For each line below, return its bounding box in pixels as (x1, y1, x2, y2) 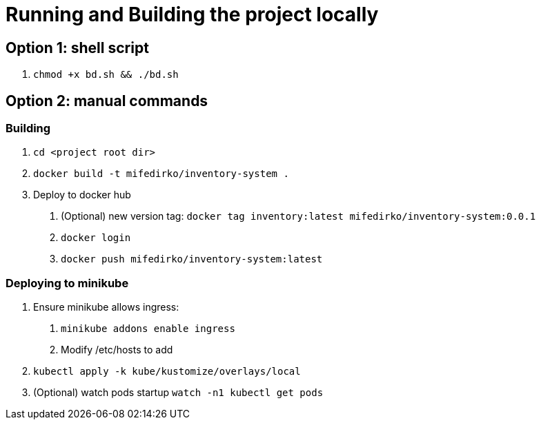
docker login (61, 232, 131, 244)
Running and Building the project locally (6, 3, 379, 26)
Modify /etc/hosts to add (61, 344, 173, 356)
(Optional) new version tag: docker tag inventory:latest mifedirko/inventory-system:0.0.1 (61, 210, 536, 222)
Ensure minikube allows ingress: (33, 301, 179, 313)
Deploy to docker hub (33, 189, 131, 201)
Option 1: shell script (6, 39, 149, 56)
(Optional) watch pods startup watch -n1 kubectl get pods (33, 386, 324, 399)
